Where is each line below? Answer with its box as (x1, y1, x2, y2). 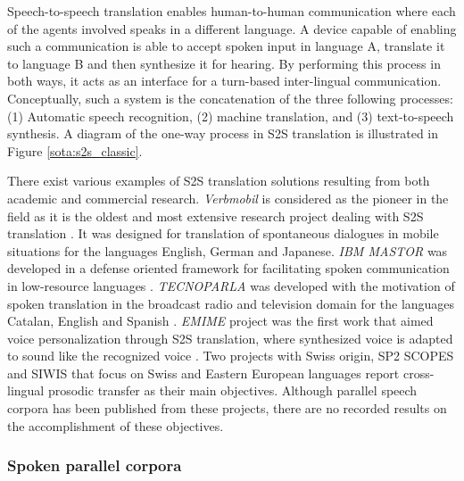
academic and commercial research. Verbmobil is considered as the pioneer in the (7, 188, 449, 207)
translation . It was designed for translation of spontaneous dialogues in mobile (7, 224, 439, 243)
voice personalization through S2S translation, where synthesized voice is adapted (7, 328, 453, 347)
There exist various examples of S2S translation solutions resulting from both (7, 171, 430, 190)
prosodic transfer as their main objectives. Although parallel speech (47, 381, 418, 400)
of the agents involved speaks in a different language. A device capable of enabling (7, 19, 457, 37)
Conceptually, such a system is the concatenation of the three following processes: (7, 88, 453, 107)
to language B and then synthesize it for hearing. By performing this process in (7, 54, 441, 72)
